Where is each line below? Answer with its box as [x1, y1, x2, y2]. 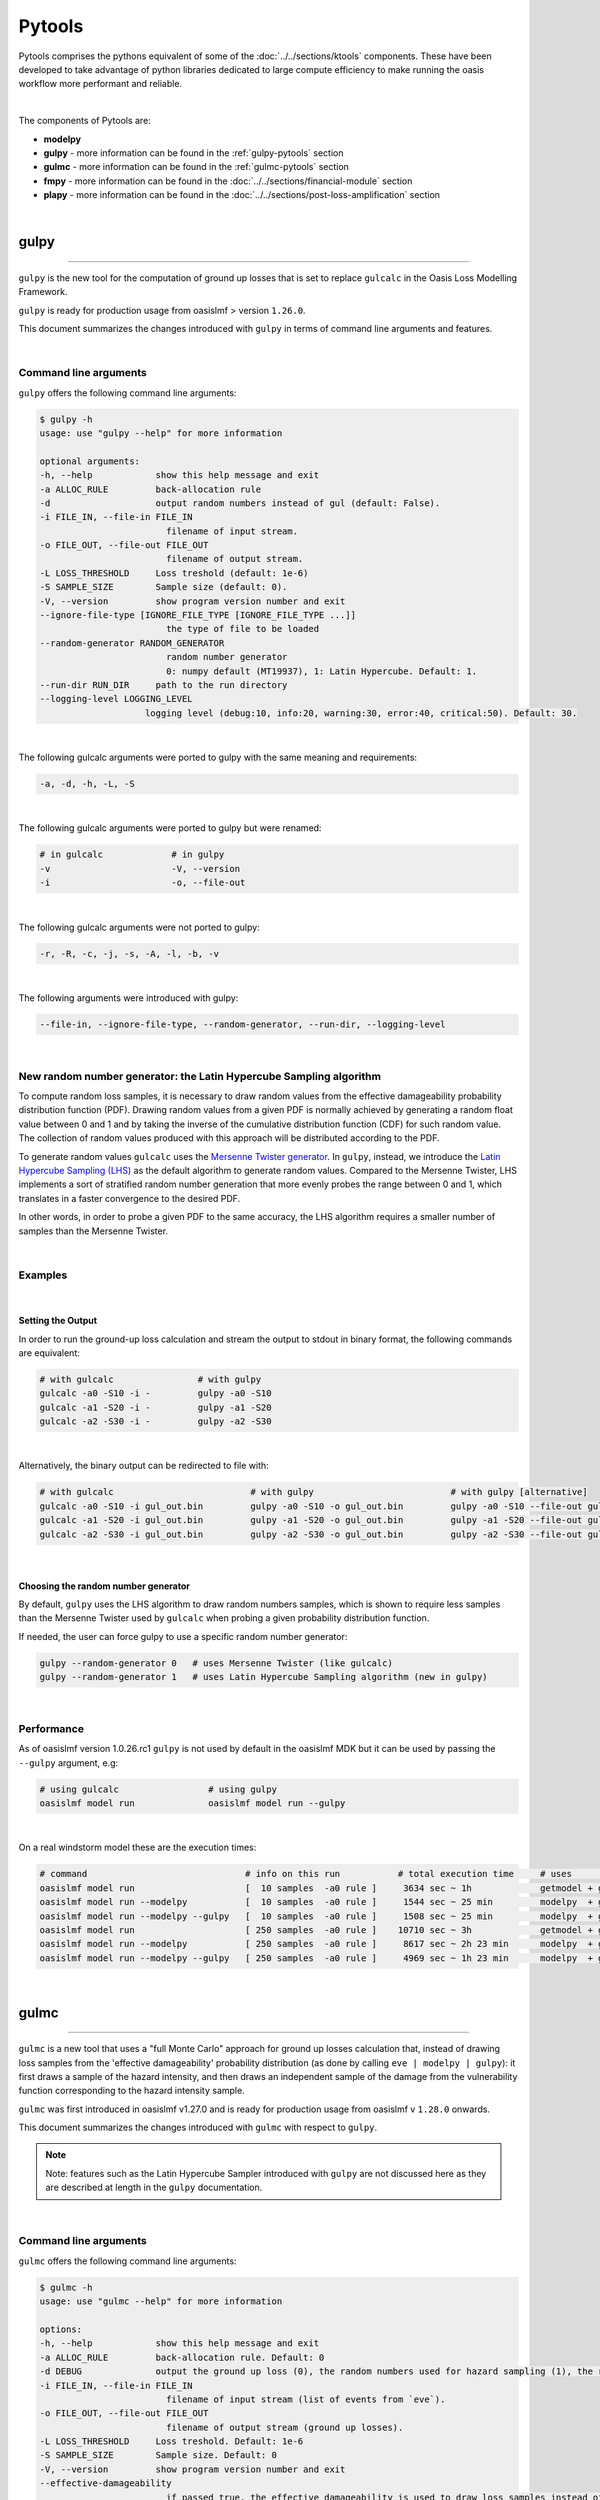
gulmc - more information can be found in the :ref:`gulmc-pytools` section [43, 161, 350, 173]
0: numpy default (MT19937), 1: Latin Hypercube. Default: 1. [165, 665, 478, 677]
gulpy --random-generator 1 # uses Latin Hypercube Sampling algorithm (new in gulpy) [39, 1671, 489, 1683]
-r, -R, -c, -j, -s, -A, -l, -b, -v [39, 948, 220, 959]
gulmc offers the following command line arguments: [18, 2255, 237, 2267]
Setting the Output [18, 1315, 98, 1327]
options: [39, 2323, 83, 2335]
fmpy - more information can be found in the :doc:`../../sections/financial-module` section [43, 175, 413, 187]
